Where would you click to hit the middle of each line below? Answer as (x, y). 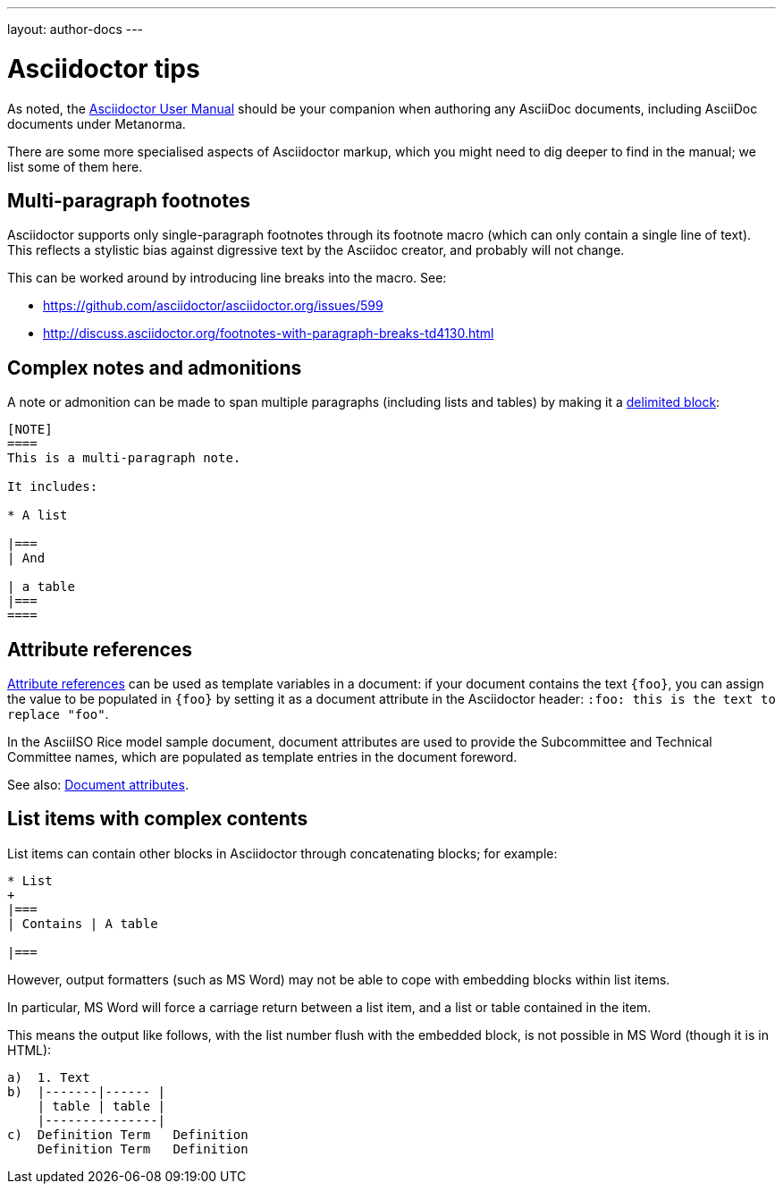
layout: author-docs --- (76, 29)
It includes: (53, 487)
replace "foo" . (58, 714)
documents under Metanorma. (97, 123)
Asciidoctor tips (104, 68)
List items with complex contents (158, 819)
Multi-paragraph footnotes (129, 200)
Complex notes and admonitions (155, 367)
